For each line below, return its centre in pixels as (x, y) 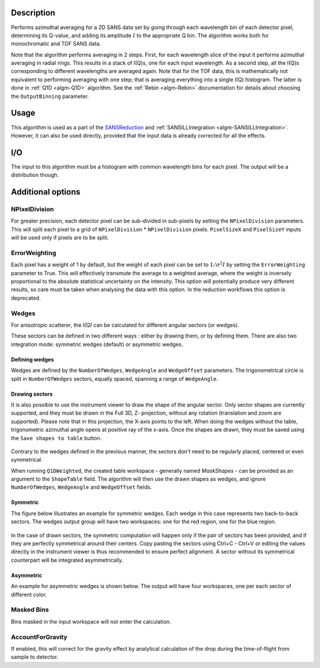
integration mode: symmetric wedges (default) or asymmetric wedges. (97, 344)
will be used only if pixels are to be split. (60, 238)
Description (33, 13)
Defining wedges (33, 360)
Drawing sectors (32, 394)
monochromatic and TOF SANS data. (56, 44)
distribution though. (35, 175)
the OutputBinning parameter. (50, 96)
